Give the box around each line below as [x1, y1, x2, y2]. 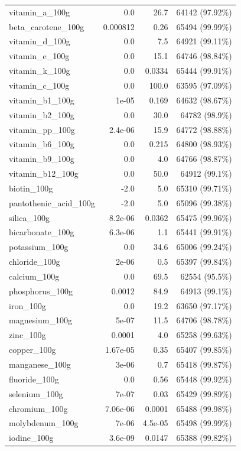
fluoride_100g [9, 372, 59, 385]
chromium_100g [9, 402, 68, 414]
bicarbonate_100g [9, 226, 74, 238]
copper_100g [9, 343, 56, 356]
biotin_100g [9, 181, 53, 194]
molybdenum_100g [9, 417, 79, 429]
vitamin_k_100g [9, 64, 70, 77]
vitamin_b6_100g [9, 138, 74, 150]
